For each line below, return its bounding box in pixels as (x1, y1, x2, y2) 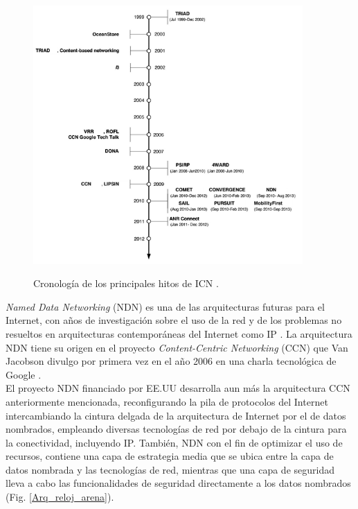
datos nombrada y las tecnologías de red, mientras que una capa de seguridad (6, 462, 334, 476)
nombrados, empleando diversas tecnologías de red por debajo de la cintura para (6, 422, 347, 436)
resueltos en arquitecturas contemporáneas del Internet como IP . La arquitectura (6, 326, 352, 340)
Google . (6, 367, 42, 381)
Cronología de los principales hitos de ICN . (33, 276, 219, 291)
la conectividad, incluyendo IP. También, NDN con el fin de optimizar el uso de (6, 435, 343, 449)
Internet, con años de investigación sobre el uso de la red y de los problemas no (6, 313, 342, 327)
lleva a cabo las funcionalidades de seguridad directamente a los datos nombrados (6, 476, 351, 490)
